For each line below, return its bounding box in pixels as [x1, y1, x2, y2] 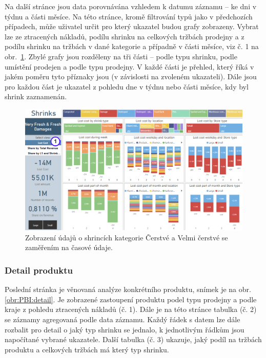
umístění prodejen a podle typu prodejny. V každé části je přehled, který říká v [5, 61, 254, 72]
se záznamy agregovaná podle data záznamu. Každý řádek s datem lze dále [5, 314, 240, 324]
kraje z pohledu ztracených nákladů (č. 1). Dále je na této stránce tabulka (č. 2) [5, 304, 257, 315]
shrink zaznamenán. [5, 91, 67, 102]
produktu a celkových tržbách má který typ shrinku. [5, 344, 169, 354]
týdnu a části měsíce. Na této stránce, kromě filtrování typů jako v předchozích [5, 11, 253, 21]
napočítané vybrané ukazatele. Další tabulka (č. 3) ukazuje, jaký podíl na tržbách [5, 334, 262, 345]
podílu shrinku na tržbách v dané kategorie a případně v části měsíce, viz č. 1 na [5, 41, 259, 52]
